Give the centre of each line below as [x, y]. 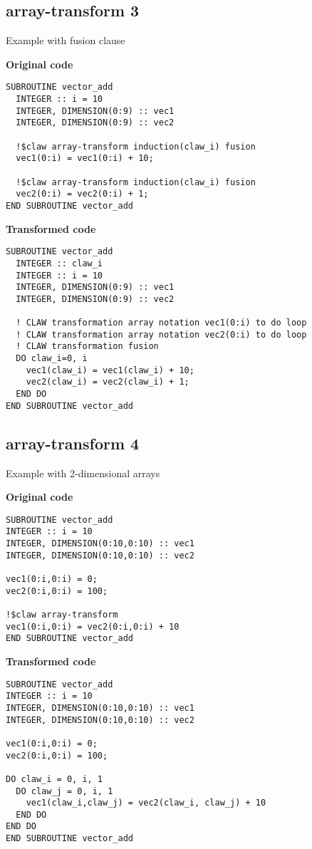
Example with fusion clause [66, 40]
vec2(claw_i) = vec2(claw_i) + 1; [108, 382]
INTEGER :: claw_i [59, 263]
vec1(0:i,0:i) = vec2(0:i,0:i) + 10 [93, 626]
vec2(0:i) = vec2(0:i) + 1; [82, 194]
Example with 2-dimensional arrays [83, 473]
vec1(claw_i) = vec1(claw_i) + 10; [110, 370]
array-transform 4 [73, 443]
